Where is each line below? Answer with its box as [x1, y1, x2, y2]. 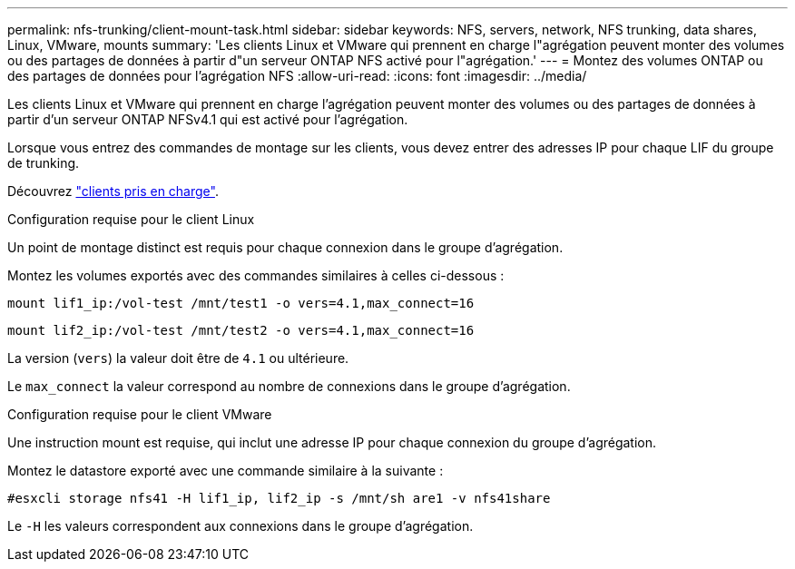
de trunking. [7, 155, 80, 171]
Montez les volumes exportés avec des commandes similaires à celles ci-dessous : [7, 268, 505, 283]
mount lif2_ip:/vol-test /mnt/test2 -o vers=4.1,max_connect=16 [7, 323, 475, 338]
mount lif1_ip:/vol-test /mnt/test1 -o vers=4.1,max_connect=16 [7, 296, 475, 310]
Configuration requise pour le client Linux [7, 211, 255, 227]
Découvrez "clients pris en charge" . [7, 183, 219, 199]
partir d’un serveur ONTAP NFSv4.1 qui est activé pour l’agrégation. [7, 112, 408, 127]
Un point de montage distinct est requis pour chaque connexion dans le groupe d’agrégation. [7, 240, 564, 255]
